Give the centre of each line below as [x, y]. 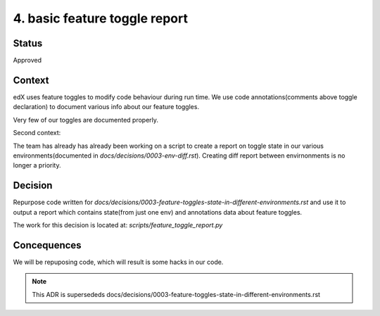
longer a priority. [37, 165]
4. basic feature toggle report [100, 18]
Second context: [37, 133]
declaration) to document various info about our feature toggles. [106, 107]
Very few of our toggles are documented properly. [85, 120]
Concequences [47, 245]
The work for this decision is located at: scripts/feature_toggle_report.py [118, 225]
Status [28, 43]
